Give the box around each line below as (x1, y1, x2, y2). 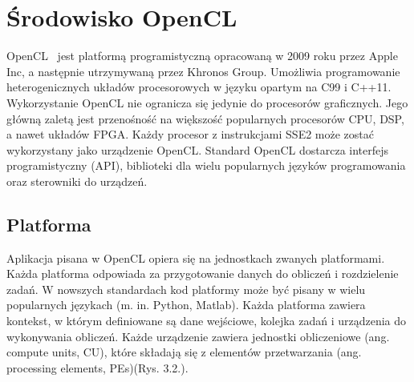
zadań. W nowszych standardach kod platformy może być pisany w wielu (6, 280, 366, 297)
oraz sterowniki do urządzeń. (6, 172, 148, 189)
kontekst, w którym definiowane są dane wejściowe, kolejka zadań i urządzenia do (6, 312, 407, 329)
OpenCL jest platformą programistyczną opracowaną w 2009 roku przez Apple (6, 47, 398, 64)
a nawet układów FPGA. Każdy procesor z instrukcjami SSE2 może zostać (6, 126, 374, 143)
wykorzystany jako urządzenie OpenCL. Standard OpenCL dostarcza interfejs (6, 141, 389, 158)
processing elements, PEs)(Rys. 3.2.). (6, 359, 189, 376)
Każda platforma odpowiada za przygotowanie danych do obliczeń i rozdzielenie (6, 265, 399, 282)
